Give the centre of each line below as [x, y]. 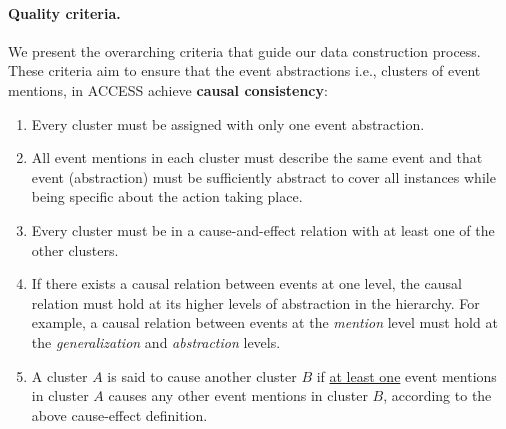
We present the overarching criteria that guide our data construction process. [244, 50]
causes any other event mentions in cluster [238, 395]
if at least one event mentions [406, 375]
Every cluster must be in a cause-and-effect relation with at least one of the [263, 229]
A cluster [59, 375]
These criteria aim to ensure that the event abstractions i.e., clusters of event [244, 70]
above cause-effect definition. [119, 414]
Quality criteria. [64, 12]
